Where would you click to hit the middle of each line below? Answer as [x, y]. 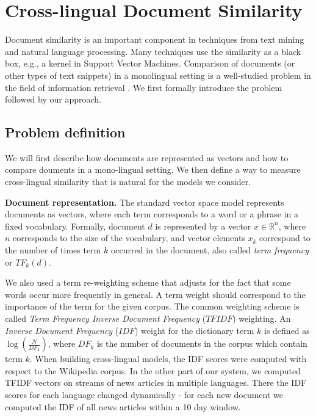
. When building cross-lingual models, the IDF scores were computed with [168, 359]
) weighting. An [262, 318]
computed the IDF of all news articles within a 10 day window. [123, 406]
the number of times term [53, 250]
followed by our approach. [53, 99]
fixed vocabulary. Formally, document [75, 226]
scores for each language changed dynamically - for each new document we [144, 394]
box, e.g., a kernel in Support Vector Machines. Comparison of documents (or [150, 63]
